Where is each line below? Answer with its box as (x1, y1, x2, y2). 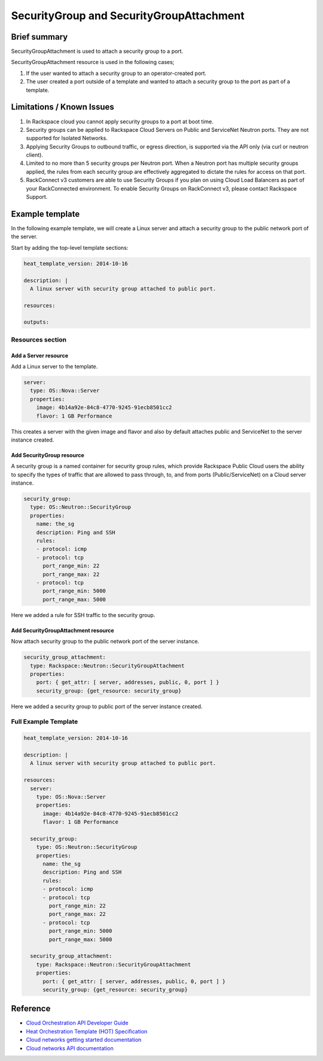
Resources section (11, 335, 67, 344)
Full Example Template (11, 718, 78, 726)
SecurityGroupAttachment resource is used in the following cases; (11, 59, 175, 66)
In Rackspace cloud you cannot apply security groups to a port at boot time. (26, 117, 214, 125)
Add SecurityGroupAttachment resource (11, 627, 114, 634)
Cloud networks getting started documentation (26, 1036, 142, 1044)
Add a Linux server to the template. (11, 363, 98, 370)
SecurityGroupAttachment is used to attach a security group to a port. (11, 48, 184, 55)
